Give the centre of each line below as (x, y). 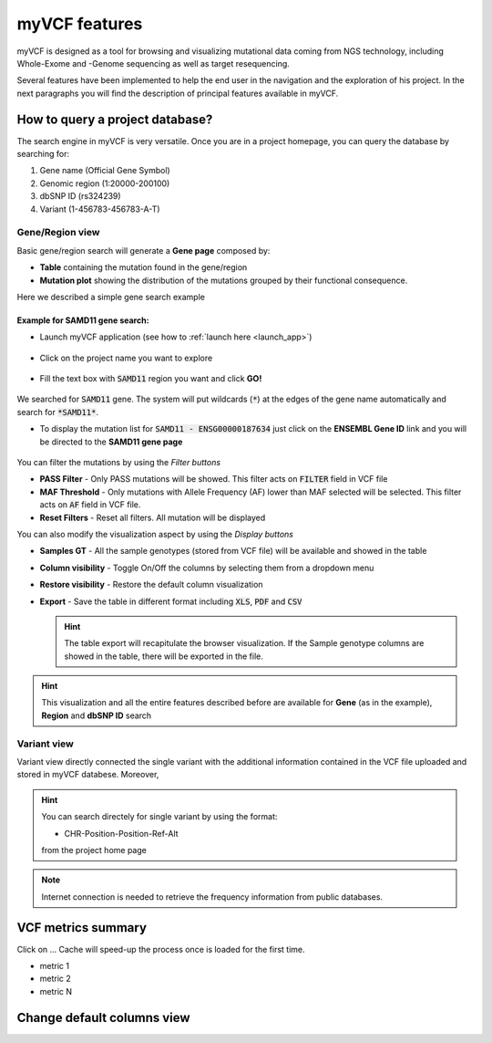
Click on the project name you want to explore (126, 358)
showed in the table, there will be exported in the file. (164, 656)
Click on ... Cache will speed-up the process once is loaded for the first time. (161, 949)
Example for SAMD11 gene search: (83, 320)
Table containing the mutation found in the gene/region (143, 267)
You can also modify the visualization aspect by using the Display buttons (155, 534)
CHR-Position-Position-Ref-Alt (121, 833)
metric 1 (55, 966)
